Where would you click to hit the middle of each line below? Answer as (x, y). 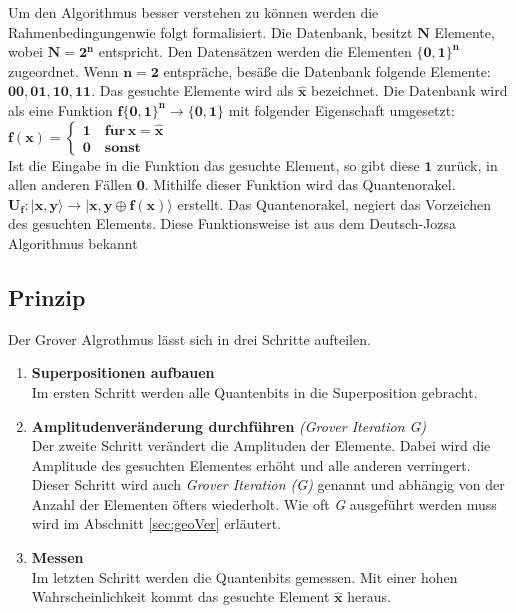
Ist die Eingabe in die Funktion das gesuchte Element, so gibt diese (214, 164)
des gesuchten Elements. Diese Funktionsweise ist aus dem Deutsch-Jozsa (232, 223)
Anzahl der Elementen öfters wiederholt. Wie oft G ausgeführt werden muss (264, 503)
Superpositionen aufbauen (123, 372)
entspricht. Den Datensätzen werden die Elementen (255, 51)
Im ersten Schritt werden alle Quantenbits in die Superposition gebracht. (254, 391)
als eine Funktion (60, 109)
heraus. (369, 596)
